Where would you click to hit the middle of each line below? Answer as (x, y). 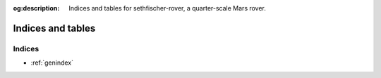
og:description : (36, 8)
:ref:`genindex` (52, 63)
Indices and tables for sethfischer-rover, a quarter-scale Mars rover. (167, 8)
